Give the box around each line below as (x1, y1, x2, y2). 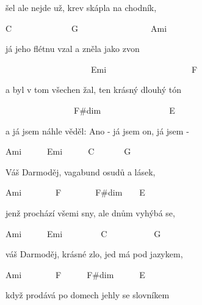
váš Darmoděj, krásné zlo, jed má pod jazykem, (5, 248, 183, 260)
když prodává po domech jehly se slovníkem (5, 288, 170, 301)
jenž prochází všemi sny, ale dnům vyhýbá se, (5, 206, 175, 219)
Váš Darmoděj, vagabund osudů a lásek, (5, 165, 156, 178)
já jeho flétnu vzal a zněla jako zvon (5, 42, 140, 55)
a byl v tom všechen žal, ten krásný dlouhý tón (5, 83, 181, 96)
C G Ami (5, 21, 167, 34)
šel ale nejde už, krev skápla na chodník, (5, 1, 157, 13)
